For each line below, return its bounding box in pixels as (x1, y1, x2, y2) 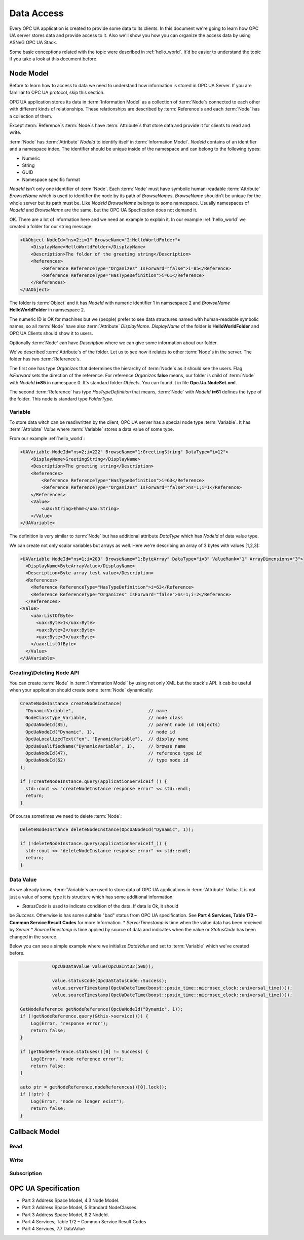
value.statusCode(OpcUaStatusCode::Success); (52, 978, 167, 983)
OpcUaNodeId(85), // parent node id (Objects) (25, 722, 220, 727)
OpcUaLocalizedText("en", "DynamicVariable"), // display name (25, 736, 188, 742)
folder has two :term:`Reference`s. (9, 356, 81, 362)
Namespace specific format (22, 176, 81, 183)
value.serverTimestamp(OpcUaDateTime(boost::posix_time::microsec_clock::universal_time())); (52, 985, 293, 991)
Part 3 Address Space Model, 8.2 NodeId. (22, 1212, 109, 1218)
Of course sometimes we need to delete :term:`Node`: (9, 813, 122, 819)
